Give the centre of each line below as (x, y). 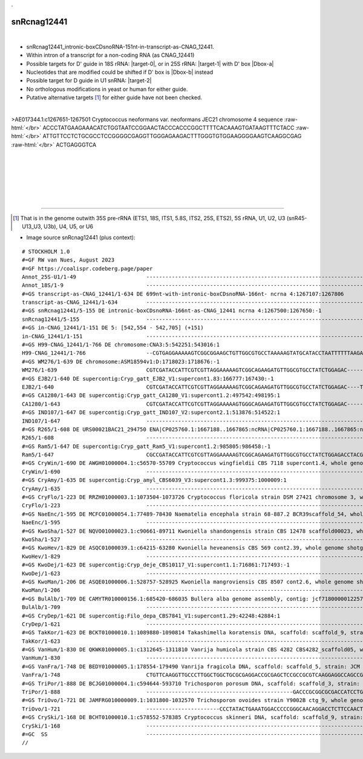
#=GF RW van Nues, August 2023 (68, 260)
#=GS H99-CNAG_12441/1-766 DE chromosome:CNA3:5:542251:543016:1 (121, 345)
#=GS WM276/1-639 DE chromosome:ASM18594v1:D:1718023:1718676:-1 (121, 361)
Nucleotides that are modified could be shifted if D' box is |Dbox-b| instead (120, 72)
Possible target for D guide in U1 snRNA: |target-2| (89, 80)
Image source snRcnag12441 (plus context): (81, 238)
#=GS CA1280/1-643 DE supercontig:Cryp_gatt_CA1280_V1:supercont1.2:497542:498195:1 (151, 396)
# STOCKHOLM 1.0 (46, 251)
